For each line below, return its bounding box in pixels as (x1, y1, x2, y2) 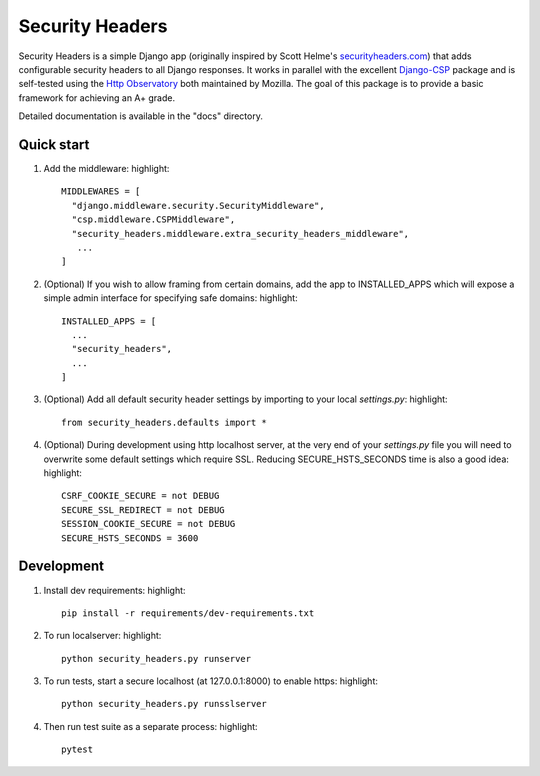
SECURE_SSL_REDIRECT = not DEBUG (61, 504, 225, 515)
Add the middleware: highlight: (43, 163, 170, 175)
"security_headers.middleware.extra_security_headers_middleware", (71, 228, 410, 239)
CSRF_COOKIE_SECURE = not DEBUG (61, 490, 220, 502)
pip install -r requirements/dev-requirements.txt (61, 607, 315, 619)
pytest (61, 744, 94, 755)
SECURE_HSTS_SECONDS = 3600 (61, 532, 199, 544)
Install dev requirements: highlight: (43, 584, 186, 596)
